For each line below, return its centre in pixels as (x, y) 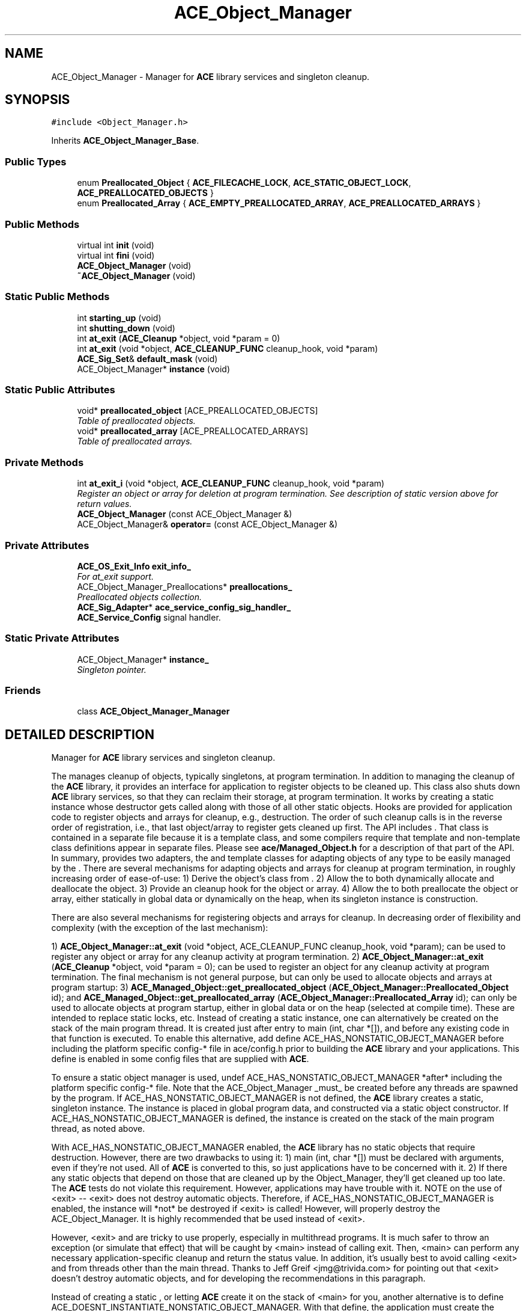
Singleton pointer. (112, 669)
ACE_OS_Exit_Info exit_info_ (134, 566)
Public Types (36, 161)
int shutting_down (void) (126, 328)
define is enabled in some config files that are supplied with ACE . (180, 1059)
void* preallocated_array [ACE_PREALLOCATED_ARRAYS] (193, 431)
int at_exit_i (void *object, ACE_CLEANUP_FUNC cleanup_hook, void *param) (231, 484)
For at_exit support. (115, 576)
